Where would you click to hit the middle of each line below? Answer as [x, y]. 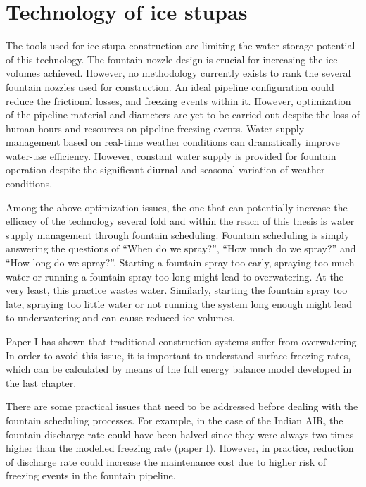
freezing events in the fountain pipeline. [91, 475]
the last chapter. [41, 382]
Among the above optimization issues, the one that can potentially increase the [177, 207]
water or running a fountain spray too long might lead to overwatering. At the [175, 276]
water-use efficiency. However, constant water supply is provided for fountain [171, 155]
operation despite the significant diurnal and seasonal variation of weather [165, 169]
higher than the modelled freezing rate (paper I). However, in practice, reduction [180, 448]
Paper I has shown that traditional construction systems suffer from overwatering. [183, 341]
